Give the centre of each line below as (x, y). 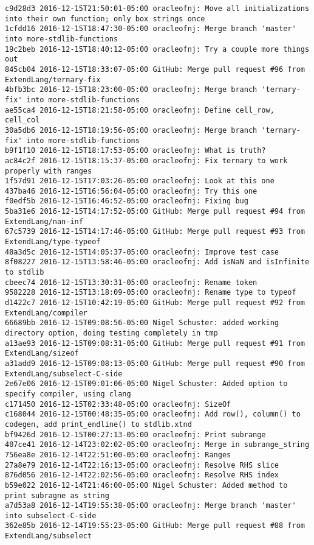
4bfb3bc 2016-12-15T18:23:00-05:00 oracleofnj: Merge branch (131, 90)
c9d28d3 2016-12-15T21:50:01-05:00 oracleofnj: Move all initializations (157, 9)
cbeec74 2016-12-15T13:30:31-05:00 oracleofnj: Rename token (131, 282)
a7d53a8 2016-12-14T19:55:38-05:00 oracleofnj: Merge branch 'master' (151, 506)
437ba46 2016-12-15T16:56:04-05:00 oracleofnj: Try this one (131, 191)
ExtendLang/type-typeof (53, 242)
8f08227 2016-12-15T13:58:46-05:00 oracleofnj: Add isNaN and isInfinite (157, 262)
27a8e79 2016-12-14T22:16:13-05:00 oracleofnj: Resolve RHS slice (142, 465)
